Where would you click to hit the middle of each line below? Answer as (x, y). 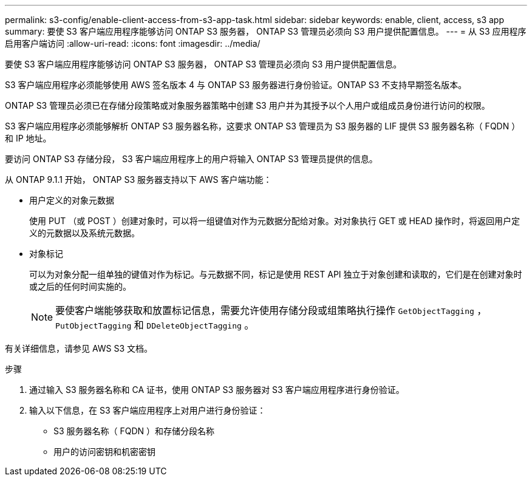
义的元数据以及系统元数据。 (84, 233)
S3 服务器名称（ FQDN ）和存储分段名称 (134, 431)
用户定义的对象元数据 (72, 200)
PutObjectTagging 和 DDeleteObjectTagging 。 (155, 325)
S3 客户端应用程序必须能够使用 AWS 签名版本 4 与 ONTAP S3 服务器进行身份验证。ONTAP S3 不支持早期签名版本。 (236, 85)
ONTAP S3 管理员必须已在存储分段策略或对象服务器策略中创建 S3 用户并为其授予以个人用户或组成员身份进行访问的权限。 (247, 105)
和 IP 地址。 (28, 138)
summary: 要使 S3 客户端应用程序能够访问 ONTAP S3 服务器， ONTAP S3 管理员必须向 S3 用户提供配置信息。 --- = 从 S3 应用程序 (266, 31)
